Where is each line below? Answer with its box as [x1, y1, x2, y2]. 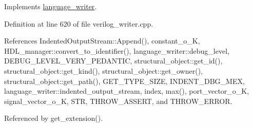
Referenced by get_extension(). [4, 113, 103, 123]
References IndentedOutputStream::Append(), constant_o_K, [4, 35, 200, 46]
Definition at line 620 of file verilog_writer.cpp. [4, 18, 153, 29]
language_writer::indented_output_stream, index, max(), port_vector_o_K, [4, 86, 249, 96]
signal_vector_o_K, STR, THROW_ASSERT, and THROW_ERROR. [4, 95, 232, 106]
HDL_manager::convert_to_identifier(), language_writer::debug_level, [4, 45, 229, 56]
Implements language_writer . [4, 1, 97, 11]
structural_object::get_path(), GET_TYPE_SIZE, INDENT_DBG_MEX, [4, 75, 245, 86]
